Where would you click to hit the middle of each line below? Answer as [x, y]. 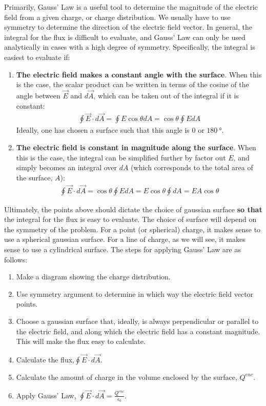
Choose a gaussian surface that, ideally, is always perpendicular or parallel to [137, 321]
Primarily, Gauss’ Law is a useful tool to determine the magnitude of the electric [131, 7]
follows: [16, 259]
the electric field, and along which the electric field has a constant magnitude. [138, 331]
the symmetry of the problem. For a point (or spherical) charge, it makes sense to [132, 229]
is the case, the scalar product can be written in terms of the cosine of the [132, 84]
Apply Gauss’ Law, [46, 395]
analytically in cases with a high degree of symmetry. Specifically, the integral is [130, 47]
